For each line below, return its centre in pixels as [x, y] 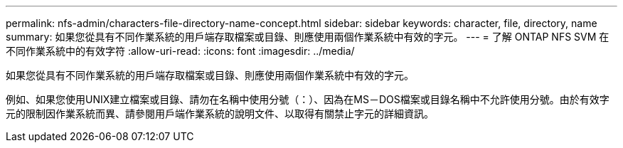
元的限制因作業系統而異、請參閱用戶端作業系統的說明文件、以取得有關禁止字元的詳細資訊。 [220, 113]
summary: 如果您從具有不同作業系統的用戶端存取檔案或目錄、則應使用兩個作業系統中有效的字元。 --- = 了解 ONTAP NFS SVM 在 [308, 37]
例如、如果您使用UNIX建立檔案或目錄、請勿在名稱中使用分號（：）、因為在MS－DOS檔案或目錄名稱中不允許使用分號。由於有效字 [308, 99]
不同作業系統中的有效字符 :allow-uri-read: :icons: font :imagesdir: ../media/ [180, 51]
